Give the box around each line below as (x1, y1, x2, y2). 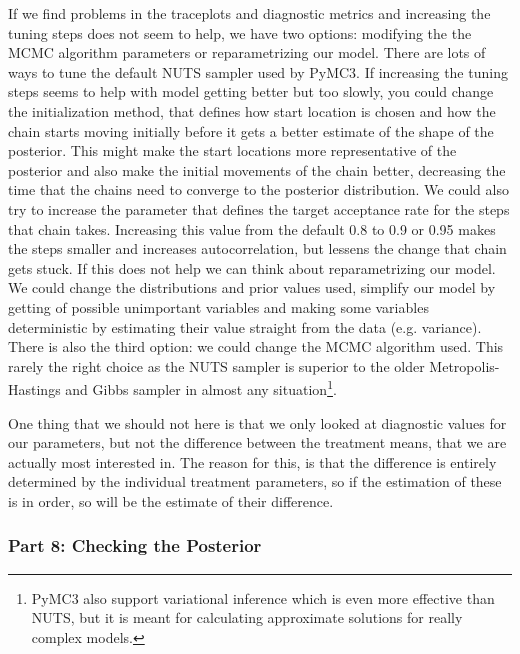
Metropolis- (429, 355, 500, 376)
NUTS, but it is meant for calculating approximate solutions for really (31, 607, 463, 628)
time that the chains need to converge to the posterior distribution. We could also (8, 179, 509, 200)
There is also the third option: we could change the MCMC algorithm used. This (8, 336, 504, 357)
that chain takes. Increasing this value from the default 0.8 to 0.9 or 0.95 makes (8, 218, 496, 239)
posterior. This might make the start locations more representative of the (8, 140, 457, 161)
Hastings (8, 378, 61, 399)
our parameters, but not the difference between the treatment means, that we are (8, 432, 507, 453)
